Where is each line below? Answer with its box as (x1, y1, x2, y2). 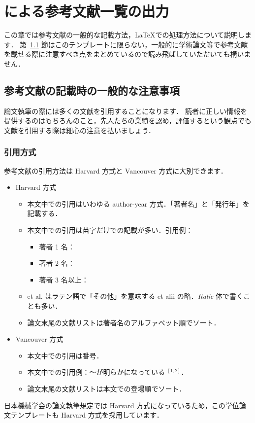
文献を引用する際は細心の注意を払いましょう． (4, 125, 155, 135)
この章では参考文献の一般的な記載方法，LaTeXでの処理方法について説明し (4, 30, 245, 40)
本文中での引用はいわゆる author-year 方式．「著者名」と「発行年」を (27, 198, 250, 209)
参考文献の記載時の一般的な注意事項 (4, 82, 180, 98)
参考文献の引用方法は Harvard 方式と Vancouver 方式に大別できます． (4, 165, 227, 176)
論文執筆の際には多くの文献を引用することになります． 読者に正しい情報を (4, 106, 248, 116)
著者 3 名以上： (39, 274, 89, 284)
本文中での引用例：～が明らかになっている (27, 367, 165, 377)
